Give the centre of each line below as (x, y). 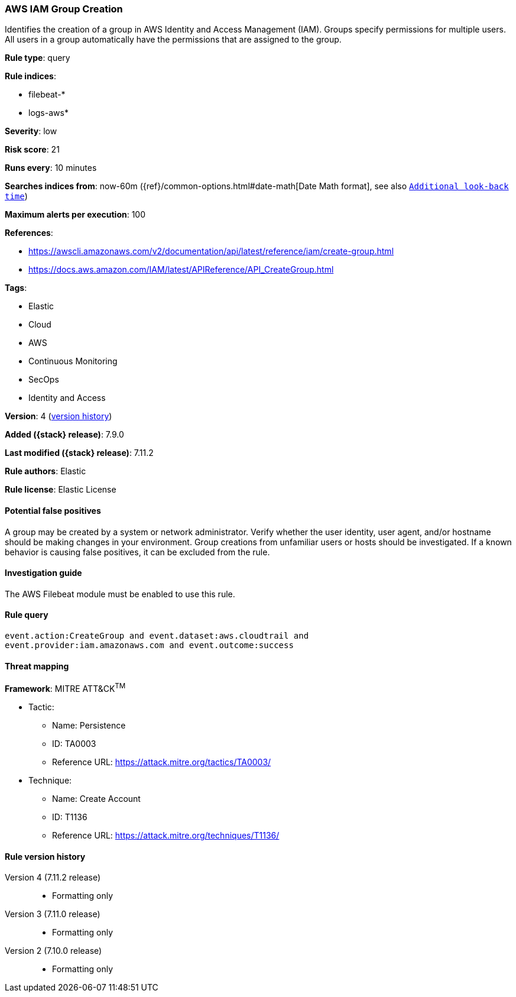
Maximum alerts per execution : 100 (75, 215)
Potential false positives (53, 510)
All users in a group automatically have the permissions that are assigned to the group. (173, 40)
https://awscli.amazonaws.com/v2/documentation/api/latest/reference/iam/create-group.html (211, 251)
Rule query (27, 615)
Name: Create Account (96, 798)
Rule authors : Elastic (46, 471)
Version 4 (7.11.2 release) (53, 878)
